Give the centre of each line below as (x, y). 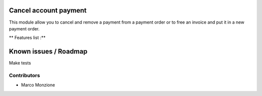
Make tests (20, 63)
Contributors (25, 75)
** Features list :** (27, 38)
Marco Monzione (38, 85)
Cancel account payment (48, 10)
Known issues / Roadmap (48, 51)
